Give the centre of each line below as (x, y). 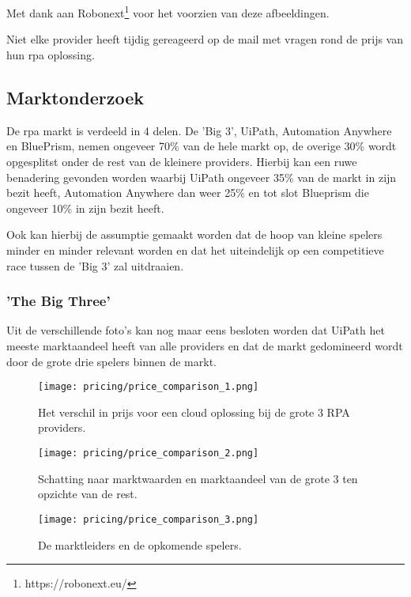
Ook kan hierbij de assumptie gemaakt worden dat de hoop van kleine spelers (194, 234)
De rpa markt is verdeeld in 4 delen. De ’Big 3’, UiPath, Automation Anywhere (199, 130)
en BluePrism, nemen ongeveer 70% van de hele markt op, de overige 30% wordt (202, 146)
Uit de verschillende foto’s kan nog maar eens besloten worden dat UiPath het (196, 330)
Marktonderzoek (75, 98)
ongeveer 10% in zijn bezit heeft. (85, 208)
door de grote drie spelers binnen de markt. (111, 361)
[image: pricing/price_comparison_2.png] (149, 453)
